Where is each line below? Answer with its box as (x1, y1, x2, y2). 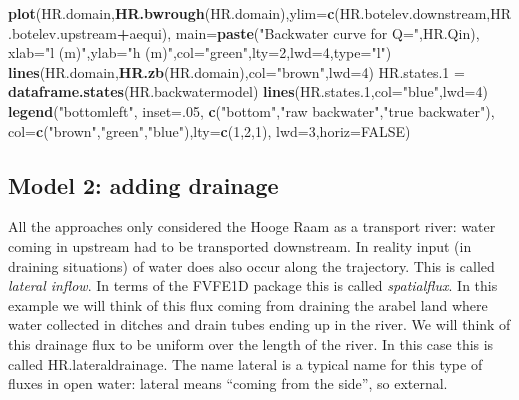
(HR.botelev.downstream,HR (334, 3, 511, 23)
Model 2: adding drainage (8, 169, 279, 200)
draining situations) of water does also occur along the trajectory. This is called (8, 255, 495, 276)
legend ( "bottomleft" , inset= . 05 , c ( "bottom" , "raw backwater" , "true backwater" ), (8, 100, 495, 121)
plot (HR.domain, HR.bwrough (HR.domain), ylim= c (8, 3, 335, 23)
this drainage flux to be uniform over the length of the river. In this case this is (8, 333, 494, 354)
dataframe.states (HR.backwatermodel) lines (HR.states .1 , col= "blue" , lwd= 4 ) (8, 81, 488, 102)
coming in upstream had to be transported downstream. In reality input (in (8, 235, 472, 256)
